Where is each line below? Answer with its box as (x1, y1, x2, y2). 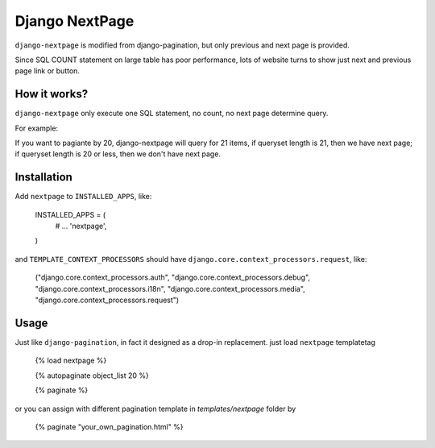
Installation (14, 170, 72, 185)
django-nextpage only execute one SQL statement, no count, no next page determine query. (14, 109, 329, 118)
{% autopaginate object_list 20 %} (35, 371, 149, 380)
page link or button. (14, 66, 81, 76)
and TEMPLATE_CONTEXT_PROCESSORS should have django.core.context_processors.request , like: (14, 254, 367, 263)
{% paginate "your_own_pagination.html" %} (35, 421, 184, 431)
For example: (14, 123, 59, 133)
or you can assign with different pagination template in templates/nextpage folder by (14, 404, 296, 413)
